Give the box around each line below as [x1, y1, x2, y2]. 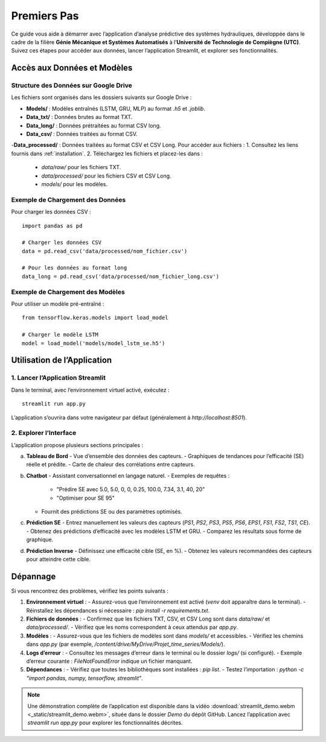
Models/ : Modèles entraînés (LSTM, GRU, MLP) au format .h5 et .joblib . [26, 105, 205, 112]
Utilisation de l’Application [11, 355, 112, 366]
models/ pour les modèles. [41, 181, 108, 187]
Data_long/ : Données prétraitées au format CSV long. [26, 121, 161, 129]
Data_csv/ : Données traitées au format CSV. [26, 131, 138, 138]
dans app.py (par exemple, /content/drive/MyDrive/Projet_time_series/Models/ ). [26, 640, 225, 648]
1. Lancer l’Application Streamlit [11, 373, 106, 382]
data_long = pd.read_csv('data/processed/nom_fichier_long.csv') [22, 273, 220, 280]
